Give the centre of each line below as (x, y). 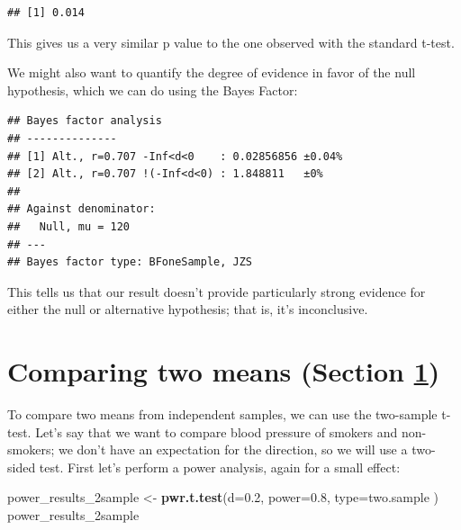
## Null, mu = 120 (69, 226)
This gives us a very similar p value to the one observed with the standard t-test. (231, 42)
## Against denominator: (81, 209)
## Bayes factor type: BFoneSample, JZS (130, 262)
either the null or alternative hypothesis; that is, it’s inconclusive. (188, 309)
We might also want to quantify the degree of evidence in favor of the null (212, 72)
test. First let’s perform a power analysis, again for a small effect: (220, 467)
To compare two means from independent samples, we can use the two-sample (222, 414)
